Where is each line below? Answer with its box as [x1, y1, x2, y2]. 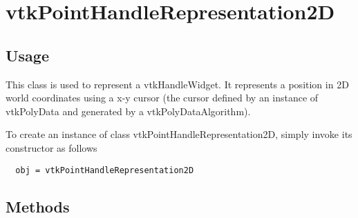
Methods [6, 195, 70, 217]
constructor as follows [6, 140, 97, 155]
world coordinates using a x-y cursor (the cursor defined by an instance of [6, 90, 319, 105]
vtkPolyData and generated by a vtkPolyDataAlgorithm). [6, 103, 251, 118]
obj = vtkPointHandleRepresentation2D [15, 165, 194, 175]
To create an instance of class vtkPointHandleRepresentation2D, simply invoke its [6, 127, 352, 141]
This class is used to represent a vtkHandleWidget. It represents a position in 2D [6, 77, 349, 91]
